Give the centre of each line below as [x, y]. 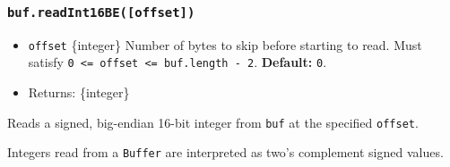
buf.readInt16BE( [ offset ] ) [101, 12]
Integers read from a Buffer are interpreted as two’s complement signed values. [225, 152]
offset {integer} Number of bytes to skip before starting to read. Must [225, 44]
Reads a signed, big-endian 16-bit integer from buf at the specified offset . [213, 122]
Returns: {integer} [79, 92]
